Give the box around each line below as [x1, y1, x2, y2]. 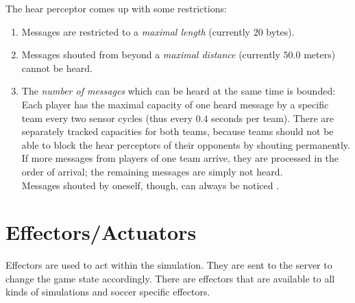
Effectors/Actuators [5, 218, 197, 246]
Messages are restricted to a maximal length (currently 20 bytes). [21, 24, 295, 38]
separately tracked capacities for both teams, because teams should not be [21, 124, 334, 138]
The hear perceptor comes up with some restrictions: [5, 1, 227, 15]
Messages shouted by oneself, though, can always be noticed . [21, 178, 280, 192]
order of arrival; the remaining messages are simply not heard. [21, 164, 283, 178]
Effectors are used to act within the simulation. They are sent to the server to [5, 258, 332, 272]
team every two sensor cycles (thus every [21, 110, 193, 125]
